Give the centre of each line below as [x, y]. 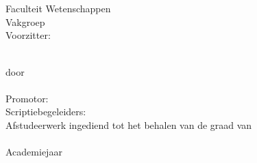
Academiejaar [34, 152]
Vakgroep [25, 21]
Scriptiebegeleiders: [46, 112]
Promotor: [27, 98]
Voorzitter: [28, 35]
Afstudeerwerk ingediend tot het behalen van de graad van [129, 124]
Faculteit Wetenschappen [58, 9]
